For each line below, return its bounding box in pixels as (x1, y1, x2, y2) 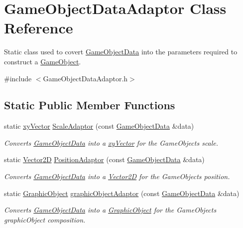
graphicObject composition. (4, 214, 86, 225)
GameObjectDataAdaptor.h (43, 73, 128, 83)
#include (4, 73, 32, 83)
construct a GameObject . (4, 56, 81, 66)
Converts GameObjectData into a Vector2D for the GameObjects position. (4, 171, 230, 182)
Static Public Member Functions (4, 97, 175, 113)
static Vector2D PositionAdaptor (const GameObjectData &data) (4, 154, 205, 165)
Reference (4, 17, 73, 38)
